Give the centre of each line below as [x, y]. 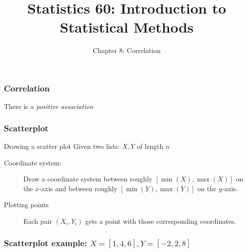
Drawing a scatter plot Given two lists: [62, 146]
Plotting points [27, 205]
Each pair [38, 221]
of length [150, 146]
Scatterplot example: [46, 243]
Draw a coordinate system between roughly [88, 179]
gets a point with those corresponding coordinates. [161, 221]
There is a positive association [49, 106]
